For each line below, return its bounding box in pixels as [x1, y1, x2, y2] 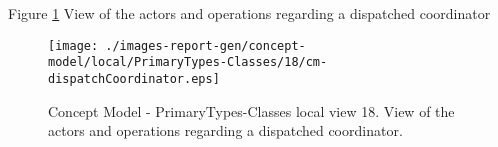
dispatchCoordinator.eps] [48, 71, 220, 86]
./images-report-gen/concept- [105, 38, 306, 53]
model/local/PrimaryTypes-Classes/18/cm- [48, 55, 328, 70]
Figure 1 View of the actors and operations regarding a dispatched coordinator [8, 3, 491, 23]
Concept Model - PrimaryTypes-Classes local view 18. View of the [48, 100, 455, 121]
